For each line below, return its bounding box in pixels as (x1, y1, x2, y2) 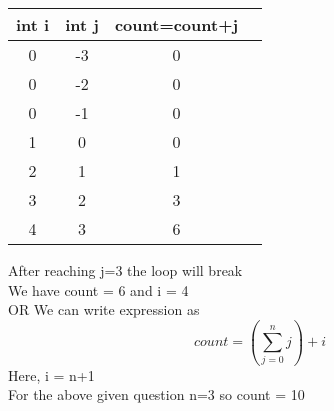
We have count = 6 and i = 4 (8, 279, 189, 300)
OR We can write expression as (8, 299, 200, 320)
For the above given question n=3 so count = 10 (8, 384, 305, 405)
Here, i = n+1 (8, 364, 95, 385)
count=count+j (114, 13, 239, 36)
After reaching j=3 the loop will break (8, 260, 243, 280)
